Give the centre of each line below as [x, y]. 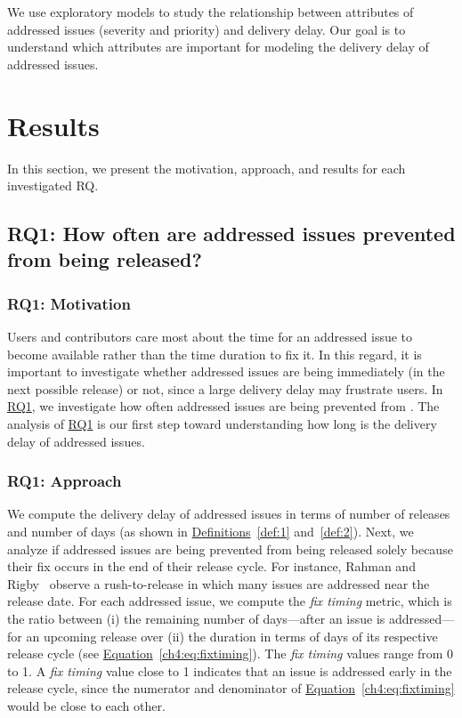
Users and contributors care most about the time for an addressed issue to [210, 337]
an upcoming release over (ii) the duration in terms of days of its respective [232, 636]
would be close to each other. [86, 705]
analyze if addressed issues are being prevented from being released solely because [230, 549]
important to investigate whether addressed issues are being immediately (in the [226, 371]
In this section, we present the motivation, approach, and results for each [207, 168]
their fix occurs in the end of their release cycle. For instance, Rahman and [211, 566]
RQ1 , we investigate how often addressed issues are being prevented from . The [223, 406]
